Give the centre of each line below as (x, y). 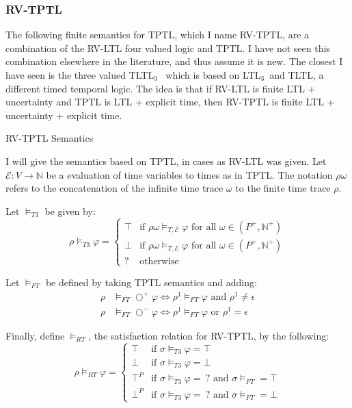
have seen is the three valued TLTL (80, 75)
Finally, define (35, 335)
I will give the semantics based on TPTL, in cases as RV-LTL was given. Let (166, 161)
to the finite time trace (283, 188)
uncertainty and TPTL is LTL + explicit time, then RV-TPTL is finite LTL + (170, 102)
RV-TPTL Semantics (50, 138)
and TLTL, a (297, 75)
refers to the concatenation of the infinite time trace (114, 188)
